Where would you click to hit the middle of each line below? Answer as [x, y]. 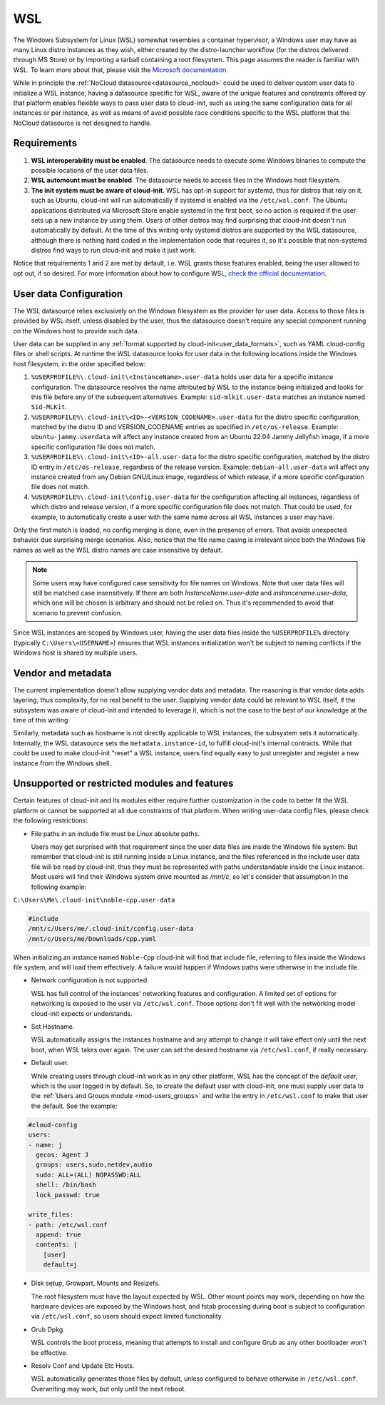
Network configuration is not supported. [90, 980]
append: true [58, 1235]
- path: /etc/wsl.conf [68, 1225]
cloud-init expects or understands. [82, 1013]
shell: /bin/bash [66, 1185]
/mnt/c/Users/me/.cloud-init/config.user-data [111, 929]
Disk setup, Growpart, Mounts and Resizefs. [96, 1283]
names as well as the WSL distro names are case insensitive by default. [118, 550]
